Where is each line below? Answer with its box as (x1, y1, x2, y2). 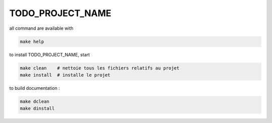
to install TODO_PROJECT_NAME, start (9, 51, 90, 57)
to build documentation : (9, 85, 60, 91)
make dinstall (20, 106, 55, 111)
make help (20, 38, 44, 44)
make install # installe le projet (20, 72, 111, 78)
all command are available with (9, 25, 74, 31)
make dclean (20, 98, 50, 104)
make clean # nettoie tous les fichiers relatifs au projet (20, 65, 180, 71)
